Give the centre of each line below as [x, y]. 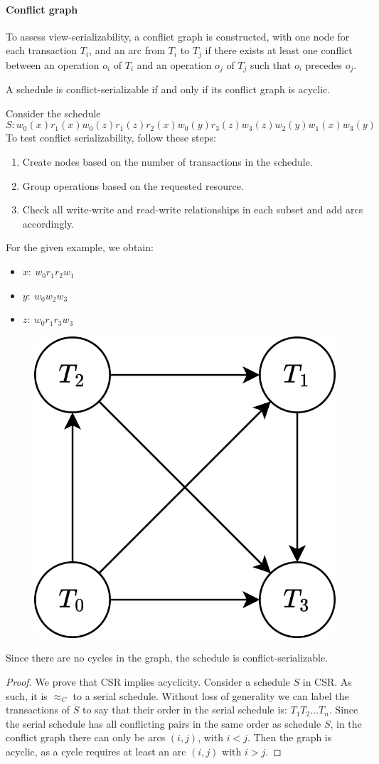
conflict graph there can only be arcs [86, 737]
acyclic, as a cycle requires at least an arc [96, 751]
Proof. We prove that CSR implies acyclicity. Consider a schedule [148, 682]
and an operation [174, 64]
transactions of [38, 710]
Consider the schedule [53, 113]
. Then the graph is [289, 737]
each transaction [42, 50]
